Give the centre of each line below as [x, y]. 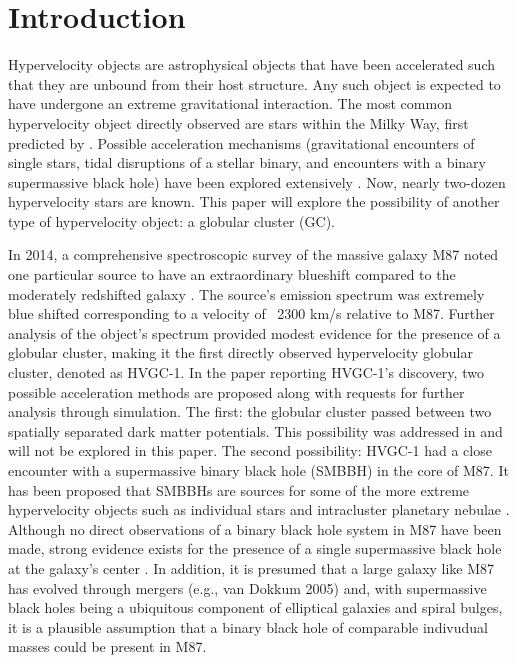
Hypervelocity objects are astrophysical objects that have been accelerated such [252, 64]
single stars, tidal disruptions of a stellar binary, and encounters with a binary [247, 162]
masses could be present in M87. [107, 646]
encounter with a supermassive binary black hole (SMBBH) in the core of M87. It [258, 470]
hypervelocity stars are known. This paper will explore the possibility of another [254, 201]
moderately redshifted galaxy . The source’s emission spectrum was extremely [246, 293]
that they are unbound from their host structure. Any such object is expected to [254, 83]
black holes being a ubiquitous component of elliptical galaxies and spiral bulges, [255, 607]
